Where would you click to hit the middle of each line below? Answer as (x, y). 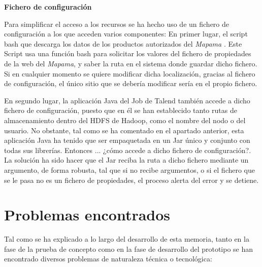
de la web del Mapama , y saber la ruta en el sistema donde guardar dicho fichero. (131, 63)
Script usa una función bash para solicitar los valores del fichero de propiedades (128, 53)
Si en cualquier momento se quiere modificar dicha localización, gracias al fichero (130, 73)
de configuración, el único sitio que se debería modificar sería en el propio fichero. (131, 83)
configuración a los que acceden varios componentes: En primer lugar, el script (126, 34)
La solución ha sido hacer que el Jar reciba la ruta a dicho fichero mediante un (126, 160)
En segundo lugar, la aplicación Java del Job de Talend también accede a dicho (127, 100)
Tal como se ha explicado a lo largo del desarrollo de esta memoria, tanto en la (127, 239)
